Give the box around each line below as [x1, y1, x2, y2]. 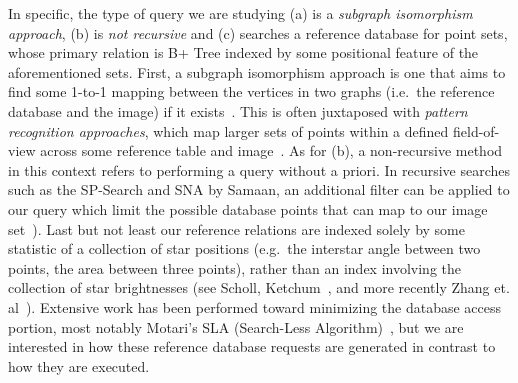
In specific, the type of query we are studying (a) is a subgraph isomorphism [8, 3, 473, 23]
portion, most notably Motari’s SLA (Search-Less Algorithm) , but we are [8, 316, 464, 337]
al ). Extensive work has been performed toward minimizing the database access [8, 296, 502, 317]
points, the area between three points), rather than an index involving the [8, 257, 462, 278]
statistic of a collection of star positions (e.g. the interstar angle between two [8, 238, 481, 259]
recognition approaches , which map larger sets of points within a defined [8, 120, 449, 141]
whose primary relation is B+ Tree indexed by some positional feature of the [8, 42, 479, 63]
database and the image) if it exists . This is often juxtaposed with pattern [8, 100, 468, 121]
